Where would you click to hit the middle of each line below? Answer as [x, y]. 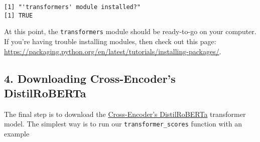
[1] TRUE [19, 15]
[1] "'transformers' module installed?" [73, 7]
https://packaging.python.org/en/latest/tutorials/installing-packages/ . [113, 51]
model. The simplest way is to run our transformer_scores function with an [123, 124]
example [17, 133]
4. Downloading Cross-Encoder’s [90, 78]
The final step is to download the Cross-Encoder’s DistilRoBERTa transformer [125, 114]
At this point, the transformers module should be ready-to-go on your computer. [130, 31]
